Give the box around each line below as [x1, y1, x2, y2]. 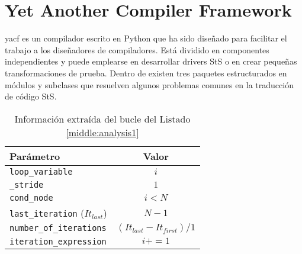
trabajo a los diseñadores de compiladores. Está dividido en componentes [5, 43, 269, 56]
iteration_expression [9, 236, 107, 246]
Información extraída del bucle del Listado [14, 111, 191, 126]
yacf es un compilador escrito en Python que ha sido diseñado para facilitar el [5, 32, 287, 44]
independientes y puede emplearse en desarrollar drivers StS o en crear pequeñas [5, 55, 297, 67]
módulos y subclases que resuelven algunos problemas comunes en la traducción [5, 78, 294, 91]
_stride [9, 179, 44, 189]
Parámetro [9, 149, 60, 163]
